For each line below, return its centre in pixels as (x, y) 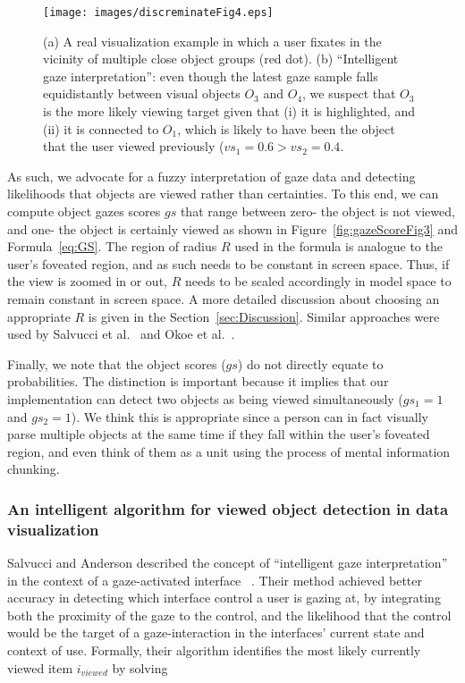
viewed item (40, 667)
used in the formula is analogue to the (338, 246)
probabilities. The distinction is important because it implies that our (198, 381)
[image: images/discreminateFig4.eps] (158, 13)
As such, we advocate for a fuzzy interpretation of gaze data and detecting (211, 176)
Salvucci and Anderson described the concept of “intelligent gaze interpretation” (228, 563)
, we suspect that (349, 93)
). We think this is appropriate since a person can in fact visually (249, 416)
